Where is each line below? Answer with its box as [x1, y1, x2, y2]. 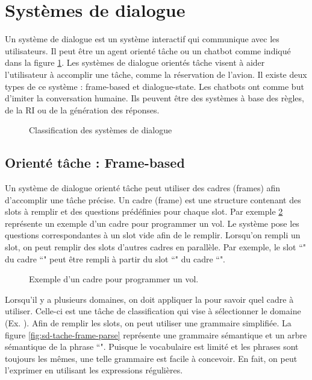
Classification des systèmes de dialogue [29, 124, 172, 136]
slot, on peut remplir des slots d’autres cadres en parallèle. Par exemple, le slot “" [5, 241, 307, 253]
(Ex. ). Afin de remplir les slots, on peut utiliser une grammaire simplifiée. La [5, 317, 292, 329]
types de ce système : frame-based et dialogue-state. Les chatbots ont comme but [5, 80, 304, 92]
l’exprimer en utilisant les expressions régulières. [5, 364, 183, 376]
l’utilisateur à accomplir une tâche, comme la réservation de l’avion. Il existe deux [5, 68, 307, 80]
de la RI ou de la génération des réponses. [5, 103, 160, 116]
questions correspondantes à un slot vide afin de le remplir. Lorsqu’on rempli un [5, 229, 301, 241]
